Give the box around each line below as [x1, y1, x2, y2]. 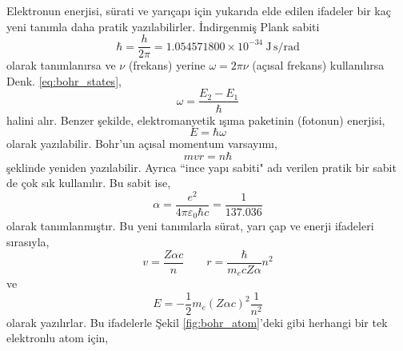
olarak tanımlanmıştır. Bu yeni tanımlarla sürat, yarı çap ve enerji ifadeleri [6, 217, 374, 234]
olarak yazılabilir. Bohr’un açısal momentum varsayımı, [6, 135, 277, 152]
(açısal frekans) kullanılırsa [252, 57, 385, 74]
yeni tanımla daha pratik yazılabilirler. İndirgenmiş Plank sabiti [6, 18, 320, 34]
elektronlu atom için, [6, 329, 109, 346]
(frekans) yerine [128, 57, 205, 74]
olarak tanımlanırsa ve [6, 57, 116, 74]
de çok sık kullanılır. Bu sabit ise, [6, 174, 171, 191]
